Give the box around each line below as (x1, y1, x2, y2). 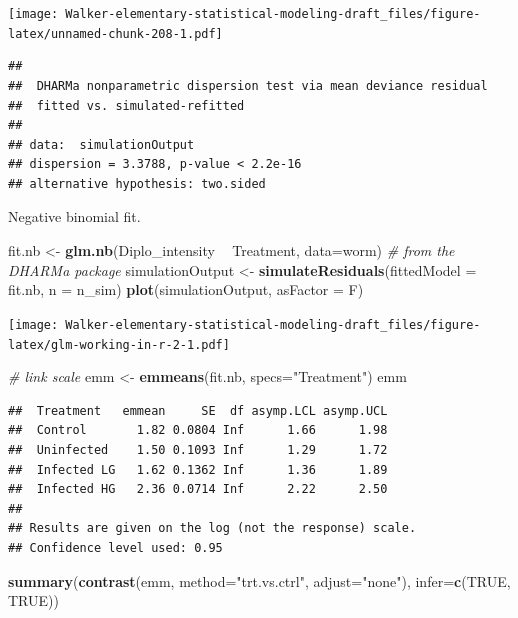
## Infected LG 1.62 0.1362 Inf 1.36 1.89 (8, 462, 388, 477)
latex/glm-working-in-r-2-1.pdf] (8, 337, 230, 352)
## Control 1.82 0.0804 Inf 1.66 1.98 (8, 423, 388, 438)
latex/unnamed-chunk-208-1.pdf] (8, 26, 223, 41)
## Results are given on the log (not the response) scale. (8, 521, 417, 536)
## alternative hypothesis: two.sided (8, 176, 266, 191)
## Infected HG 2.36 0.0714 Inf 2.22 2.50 (8, 482, 388, 497)
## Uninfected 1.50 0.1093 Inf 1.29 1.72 (8, 442, 388, 457)
